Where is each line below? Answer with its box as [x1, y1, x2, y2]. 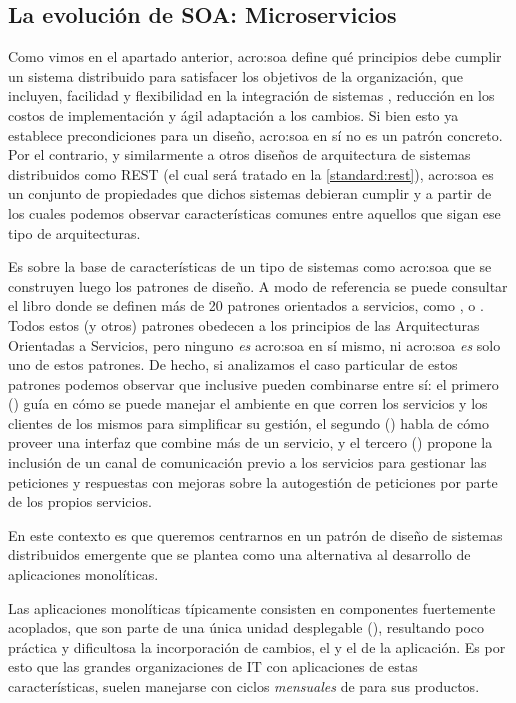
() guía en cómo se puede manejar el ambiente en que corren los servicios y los [8, 393, 488, 414]
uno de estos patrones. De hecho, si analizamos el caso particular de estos [8, 354, 458, 375]
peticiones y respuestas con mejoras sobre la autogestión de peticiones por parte [8, 471, 498, 492]
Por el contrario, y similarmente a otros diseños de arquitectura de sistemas [8, 144, 471, 165]
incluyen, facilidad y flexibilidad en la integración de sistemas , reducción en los [8, 85, 495, 106]
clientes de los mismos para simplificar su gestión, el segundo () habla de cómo [8, 412, 489, 433]
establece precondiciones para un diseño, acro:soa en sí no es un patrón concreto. [8, 124, 503, 145]
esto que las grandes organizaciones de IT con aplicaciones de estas [8, 656, 418, 677]
